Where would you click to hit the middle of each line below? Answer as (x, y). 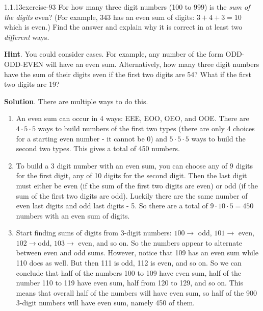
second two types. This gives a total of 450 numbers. (98, 148)
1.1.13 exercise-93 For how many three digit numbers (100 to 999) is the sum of (127, 7)
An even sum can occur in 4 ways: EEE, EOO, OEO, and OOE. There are (133, 118)
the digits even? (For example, (51, 17)
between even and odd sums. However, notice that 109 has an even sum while (137, 253)
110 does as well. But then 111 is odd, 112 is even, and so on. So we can (129, 263)
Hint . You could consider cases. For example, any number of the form (114, 54)
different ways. (27, 37)
